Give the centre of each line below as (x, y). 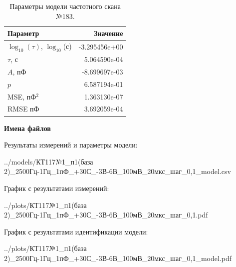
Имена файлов (27, 128)
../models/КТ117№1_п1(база (49, 161)
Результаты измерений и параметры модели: (71, 145)
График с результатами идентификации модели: (76, 231)
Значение (109, 33)
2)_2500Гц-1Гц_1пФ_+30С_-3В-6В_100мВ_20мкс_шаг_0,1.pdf (106, 215)
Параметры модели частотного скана (65, 6)
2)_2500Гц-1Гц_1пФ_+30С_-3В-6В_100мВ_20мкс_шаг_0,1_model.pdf (118, 258)
